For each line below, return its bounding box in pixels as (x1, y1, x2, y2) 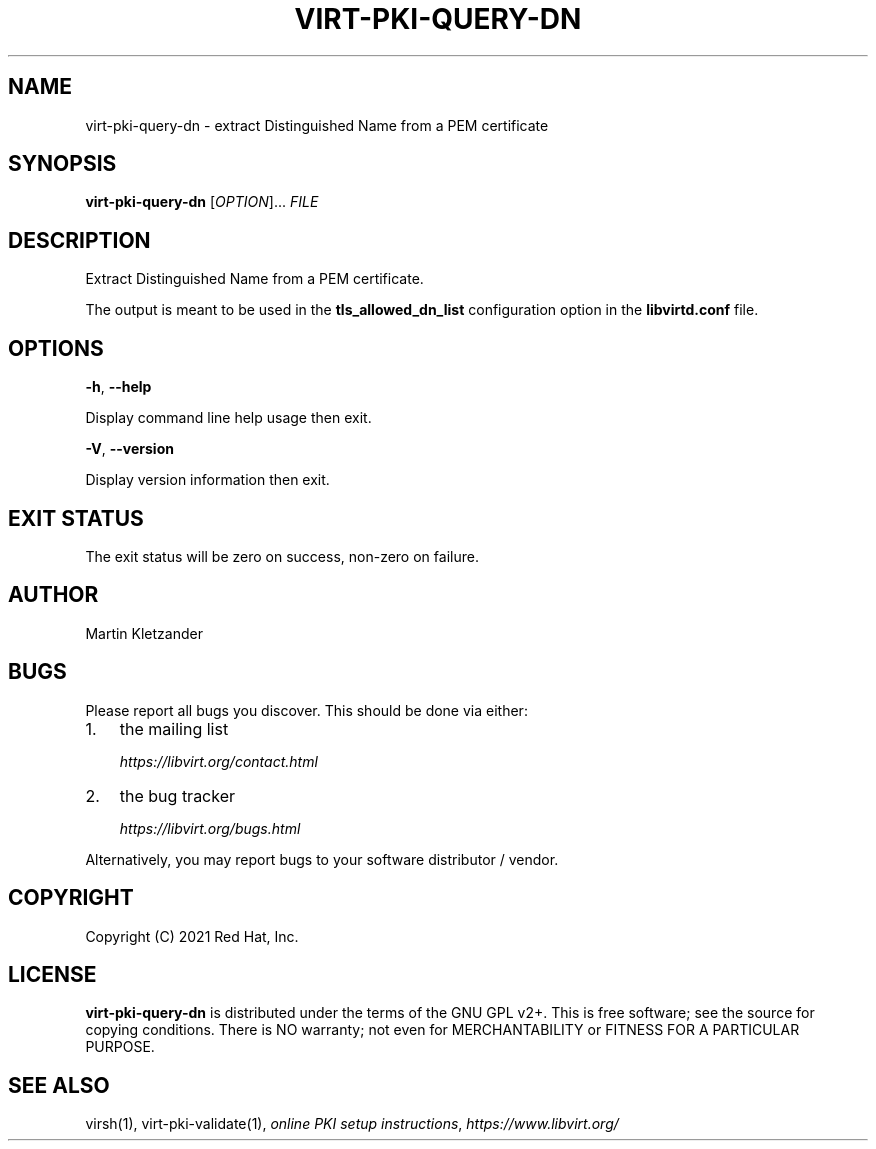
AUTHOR (8, 582, 99, 608)
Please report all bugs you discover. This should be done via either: (85, 701, 528, 719)
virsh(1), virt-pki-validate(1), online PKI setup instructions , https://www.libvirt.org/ (85, 1115, 619, 1133)
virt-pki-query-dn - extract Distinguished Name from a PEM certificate (85, 116, 549, 134)
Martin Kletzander (85, 624, 203, 642)
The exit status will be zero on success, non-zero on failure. (85, 547, 479, 565)
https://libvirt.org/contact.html (119, 752, 318, 770)
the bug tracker (119, 785, 236, 806)
